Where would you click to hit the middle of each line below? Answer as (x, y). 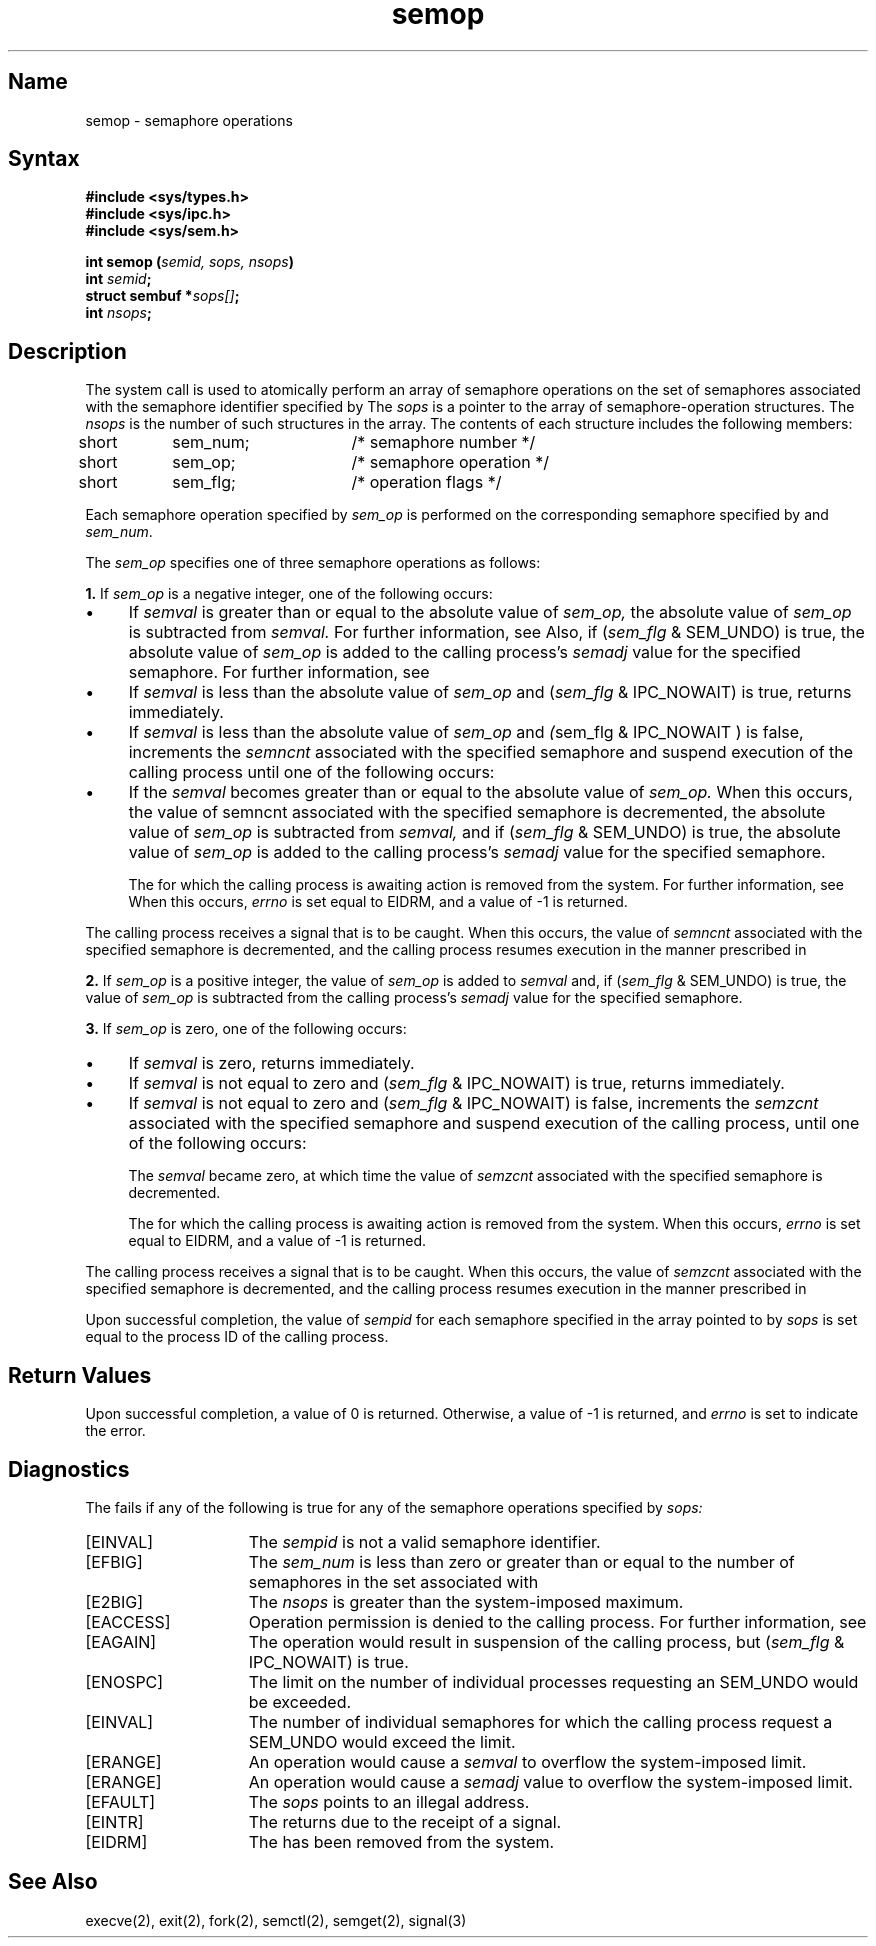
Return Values (80, 1375)
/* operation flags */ (426, 482)
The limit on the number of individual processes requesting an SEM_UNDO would (553, 1681)
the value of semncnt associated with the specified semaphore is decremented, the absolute (477, 812)
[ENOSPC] (124, 1681)
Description (67, 351)
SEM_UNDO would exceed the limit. (382, 1741)
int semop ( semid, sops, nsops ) (189, 262)
